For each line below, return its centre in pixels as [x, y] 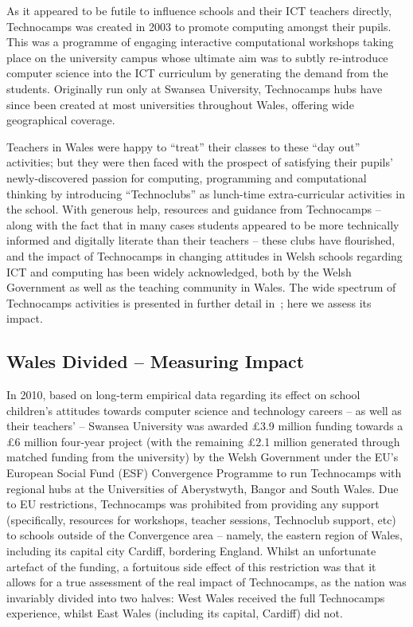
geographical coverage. [61, 120]
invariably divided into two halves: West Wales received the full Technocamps [196, 597]
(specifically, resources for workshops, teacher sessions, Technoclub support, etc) [201, 519]
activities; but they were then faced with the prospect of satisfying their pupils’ [200, 162]
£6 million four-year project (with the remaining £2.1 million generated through [203, 441]
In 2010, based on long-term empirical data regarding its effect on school [183, 395]
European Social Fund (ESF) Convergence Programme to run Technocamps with [204, 473]
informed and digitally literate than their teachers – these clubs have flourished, [201, 240]
